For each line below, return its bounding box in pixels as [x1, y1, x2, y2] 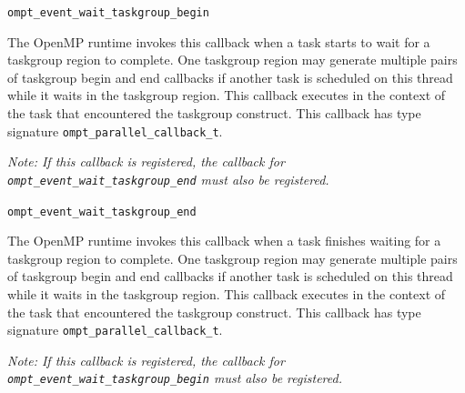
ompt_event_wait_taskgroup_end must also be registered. [7, 169, 329, 188]
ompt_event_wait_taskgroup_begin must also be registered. [7, 368, 342, 388]
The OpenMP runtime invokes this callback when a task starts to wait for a [7, 32, 430, 51]
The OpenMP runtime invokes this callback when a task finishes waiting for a [7, 231, 441, 250]
